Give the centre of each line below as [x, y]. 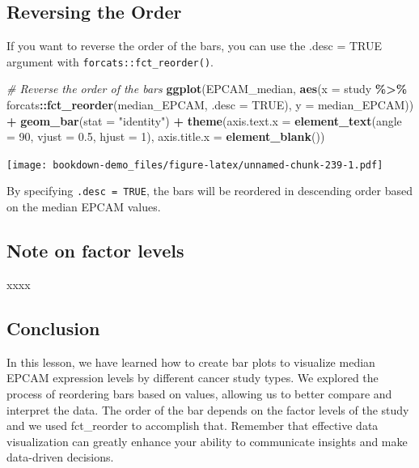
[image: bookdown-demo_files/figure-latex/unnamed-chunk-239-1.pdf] [195, 165]
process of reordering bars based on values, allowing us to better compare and [199, 393]
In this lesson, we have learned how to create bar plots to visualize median [191, 362]
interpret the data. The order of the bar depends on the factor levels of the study [208, 409]
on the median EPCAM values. [84, 207]
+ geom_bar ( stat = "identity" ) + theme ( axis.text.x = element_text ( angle [204, 120]
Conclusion [53, 328]
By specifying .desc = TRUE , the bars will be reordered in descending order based [209, 191]
